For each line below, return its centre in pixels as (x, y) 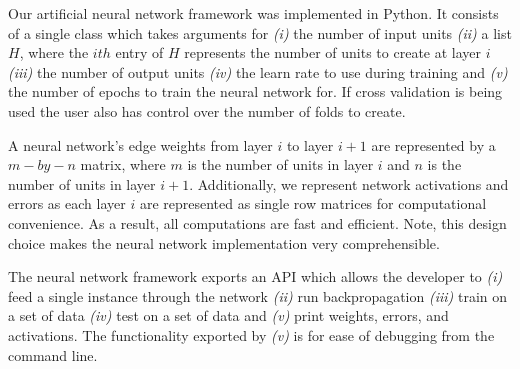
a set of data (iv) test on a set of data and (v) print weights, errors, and (228, 315)
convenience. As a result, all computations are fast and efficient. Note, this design (257, 222)
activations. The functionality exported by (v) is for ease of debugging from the (251, 334)
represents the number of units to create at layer (333, 52)
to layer (310, 144)
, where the (54, 52)
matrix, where (123, 164)
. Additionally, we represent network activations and (349, 183)
